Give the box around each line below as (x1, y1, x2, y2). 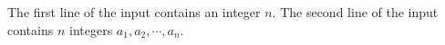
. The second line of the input (272, 3, 439, 21)
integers (68, 20, 113, 39)
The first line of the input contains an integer (7, 3, 261, 21)
